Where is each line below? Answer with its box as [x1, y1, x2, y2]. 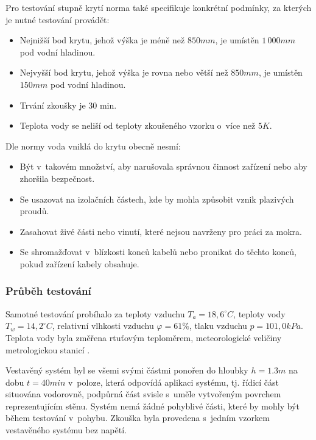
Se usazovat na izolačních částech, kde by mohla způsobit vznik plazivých [19, 192, 294, 205]
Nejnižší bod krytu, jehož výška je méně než [19, 34, 185, 46]
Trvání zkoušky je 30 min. [19, 98, 117, 111]
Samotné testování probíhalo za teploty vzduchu [5, 307, 185, 320]
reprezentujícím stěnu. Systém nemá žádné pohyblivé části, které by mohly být [5, 399, 300, 412]
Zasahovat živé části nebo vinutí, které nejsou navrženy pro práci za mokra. [19, 225, 302, 237]
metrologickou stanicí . [5, 343, 90, 356]
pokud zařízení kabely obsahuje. [19, 257, 139, 270]
